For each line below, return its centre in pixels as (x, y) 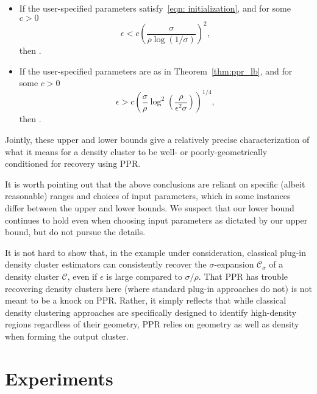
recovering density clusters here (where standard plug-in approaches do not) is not (158, 288)
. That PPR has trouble (243, 276)
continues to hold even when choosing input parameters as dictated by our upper (156, 220)
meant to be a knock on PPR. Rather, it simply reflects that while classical (146, 300)
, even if (82, 276)
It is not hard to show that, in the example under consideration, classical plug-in (156, 252)
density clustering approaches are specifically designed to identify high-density (151, 312)
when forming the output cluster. (67, 336)
